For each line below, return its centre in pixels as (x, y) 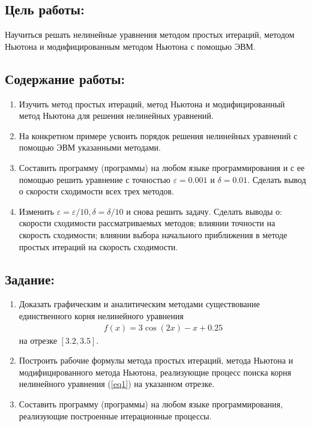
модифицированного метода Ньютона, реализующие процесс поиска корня (155, 372)
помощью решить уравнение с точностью (95, 179)
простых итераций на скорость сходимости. (98, 246)
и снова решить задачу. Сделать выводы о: (204, 211)
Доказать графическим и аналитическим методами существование (139, 304)
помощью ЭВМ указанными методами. (90, 147)
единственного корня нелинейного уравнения (101, 315)
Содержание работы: (65, 78)
